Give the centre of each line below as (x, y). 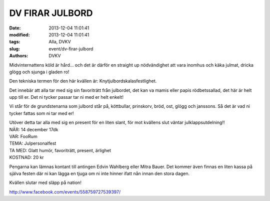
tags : (15, 42)
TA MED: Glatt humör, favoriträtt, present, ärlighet (60, 150)
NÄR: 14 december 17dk (34, 129)
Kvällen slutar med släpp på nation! (45, 183)
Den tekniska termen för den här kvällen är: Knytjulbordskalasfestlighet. (83, 81)
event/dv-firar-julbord (71, 49)
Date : (15, 28)
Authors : (19, 56)
